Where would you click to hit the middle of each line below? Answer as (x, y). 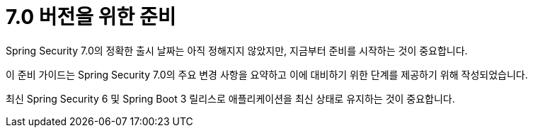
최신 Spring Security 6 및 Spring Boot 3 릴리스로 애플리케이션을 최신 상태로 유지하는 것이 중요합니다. (230, 98)
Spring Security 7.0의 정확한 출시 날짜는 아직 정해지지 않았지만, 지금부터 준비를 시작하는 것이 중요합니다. (237, 50)
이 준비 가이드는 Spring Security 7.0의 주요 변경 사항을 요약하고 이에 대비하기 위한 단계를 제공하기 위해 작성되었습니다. (267, 74)
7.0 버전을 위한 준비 (91, 17)
